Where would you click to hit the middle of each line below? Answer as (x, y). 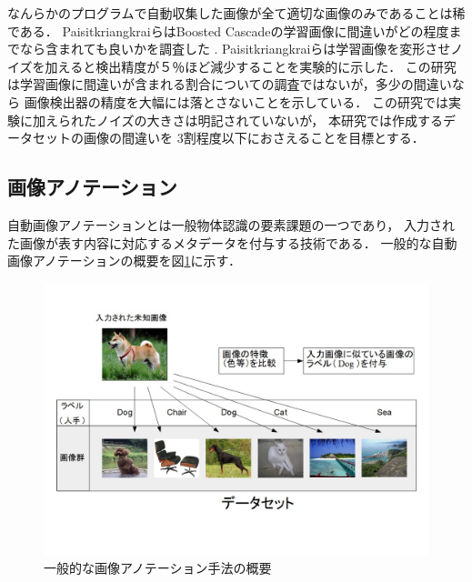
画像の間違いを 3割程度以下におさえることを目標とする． (254, 138)
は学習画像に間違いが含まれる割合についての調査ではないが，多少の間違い (230, 84)
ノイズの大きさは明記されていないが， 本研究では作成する (269, 120)
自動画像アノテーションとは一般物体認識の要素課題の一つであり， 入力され (231, 224)
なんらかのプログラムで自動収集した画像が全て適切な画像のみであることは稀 (236, 13)
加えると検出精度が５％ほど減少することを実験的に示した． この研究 (251, 66)
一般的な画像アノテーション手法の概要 (158, 568)
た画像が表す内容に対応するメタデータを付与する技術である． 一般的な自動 (232, 242)
